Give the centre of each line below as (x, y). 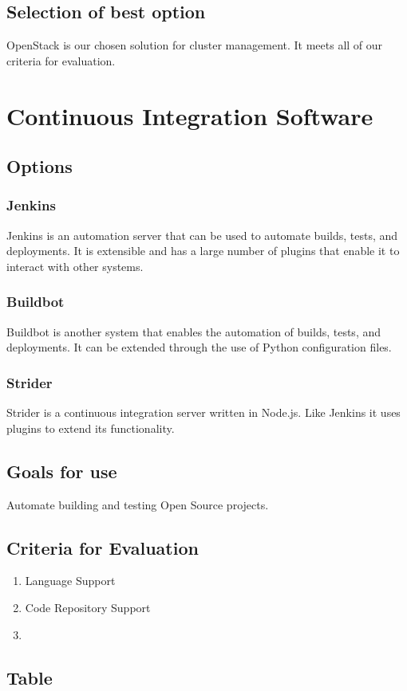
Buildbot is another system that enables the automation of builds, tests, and (194, 331)
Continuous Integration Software (190, 115)
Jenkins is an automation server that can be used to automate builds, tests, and (202, 235)
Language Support (70, 581)
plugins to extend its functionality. (91, 428)
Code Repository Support (88, 607)
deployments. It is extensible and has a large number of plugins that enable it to (203, 251)
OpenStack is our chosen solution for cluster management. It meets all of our (195, 45)
